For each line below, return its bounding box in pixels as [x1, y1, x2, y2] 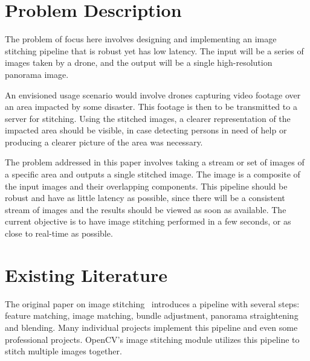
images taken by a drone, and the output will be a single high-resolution [5, 56, 273, 69]
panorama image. [5, 68, 69, 80]
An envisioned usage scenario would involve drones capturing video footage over [5, 88, 301, 101]
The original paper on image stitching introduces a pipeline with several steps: [5, 297, 300, 310]
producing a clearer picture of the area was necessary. [5, 135, 203, 148]
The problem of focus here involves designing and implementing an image [5, 33, 277, 45]
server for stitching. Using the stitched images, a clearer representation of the [5, 112, 291, 124]
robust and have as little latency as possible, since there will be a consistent [5, 191, 285, 204]
